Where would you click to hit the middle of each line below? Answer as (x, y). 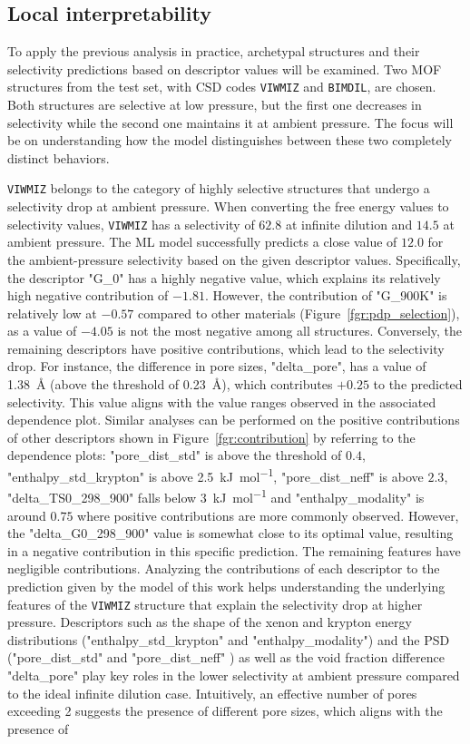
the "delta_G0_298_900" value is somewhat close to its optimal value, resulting (230, 533)
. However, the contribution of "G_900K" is (326, 295)
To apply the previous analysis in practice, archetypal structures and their (214, 51)
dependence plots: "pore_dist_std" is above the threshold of (175, 455)
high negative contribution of (88, 295)
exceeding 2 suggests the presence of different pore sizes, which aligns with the (225, 711)
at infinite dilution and (349, 224)
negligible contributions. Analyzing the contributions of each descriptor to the (224, 568)
